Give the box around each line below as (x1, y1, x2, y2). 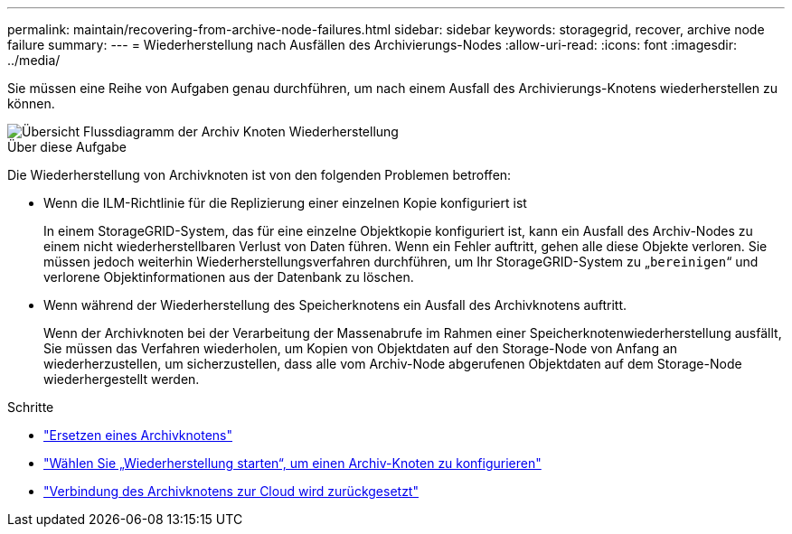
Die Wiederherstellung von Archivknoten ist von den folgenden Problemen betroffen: (7, 167, 512, 183)
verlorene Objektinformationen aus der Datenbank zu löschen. (43, 269, 414, 285)
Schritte (7, 399, 54, 415)
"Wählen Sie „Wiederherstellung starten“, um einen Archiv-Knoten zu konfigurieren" (43, 455, 542, 471)
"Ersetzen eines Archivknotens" (43, 427, 232, 443)
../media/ (7, 52, 61, 68)
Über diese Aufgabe (7, 139, 127, 155)
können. (7, 96, 55, 111)
